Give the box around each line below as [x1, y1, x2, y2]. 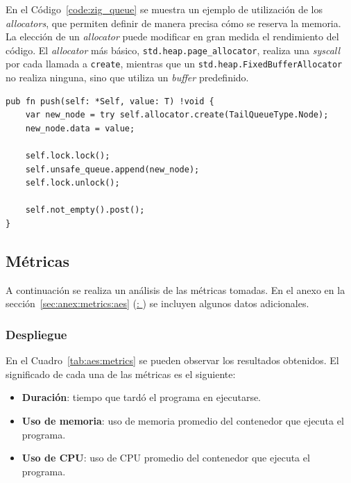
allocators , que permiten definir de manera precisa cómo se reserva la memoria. [6, 15, 341, 30]
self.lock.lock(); [25, 151, 110, 161]
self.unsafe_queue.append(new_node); [25, 164, 200, 174]
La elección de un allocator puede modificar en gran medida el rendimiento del [6, 29, 339, 44]
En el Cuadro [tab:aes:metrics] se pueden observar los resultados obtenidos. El [6, 353, 339, 368]
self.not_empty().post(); [25, 205, 145, 215]
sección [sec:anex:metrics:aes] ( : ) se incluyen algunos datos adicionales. [6, 296, 309, 311]
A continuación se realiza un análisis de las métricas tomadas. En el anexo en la [6, 282, 345, 297]
